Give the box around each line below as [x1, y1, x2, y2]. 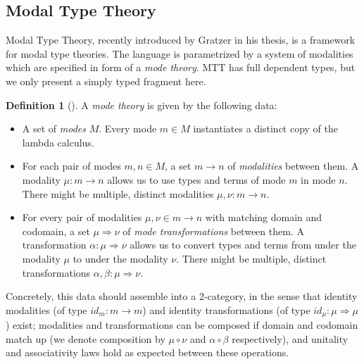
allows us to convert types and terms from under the [130, 237, 356, 252]
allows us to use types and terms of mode [107, 172, 286, 187]
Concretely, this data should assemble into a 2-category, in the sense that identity [6, 289, 358, 303]
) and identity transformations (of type [142, 302, 310, 317]
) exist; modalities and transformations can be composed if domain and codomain [6, 318, 358, 332]
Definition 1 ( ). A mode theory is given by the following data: [6, 97, 277, 112]
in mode [301, 172, 336, 187]
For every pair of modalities [22, 210, 142, 225]
